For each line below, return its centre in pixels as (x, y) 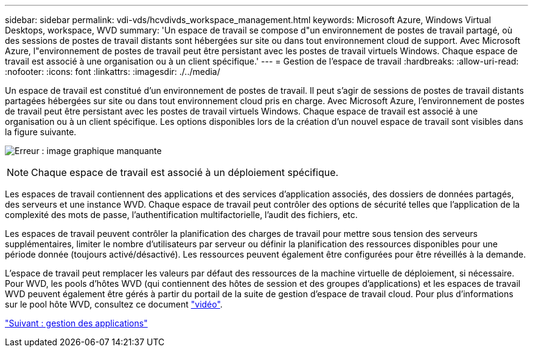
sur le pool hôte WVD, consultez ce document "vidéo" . (114, 304)
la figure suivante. (41, 132)
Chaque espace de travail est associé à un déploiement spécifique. (185, 172)
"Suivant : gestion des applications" (76, 323)
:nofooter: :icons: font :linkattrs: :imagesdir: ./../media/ (113, 72)
